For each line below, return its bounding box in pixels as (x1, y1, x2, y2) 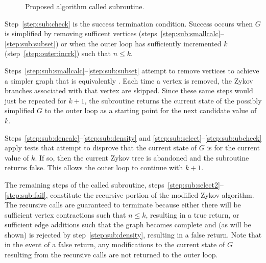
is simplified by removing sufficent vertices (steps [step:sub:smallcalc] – (5, 28, 224, 39)
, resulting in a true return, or (146, 209, 239, 220)
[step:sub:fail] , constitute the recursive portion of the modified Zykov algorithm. (5, 189, 254, 200)
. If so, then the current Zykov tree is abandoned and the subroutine (35, 152, 249, 163)
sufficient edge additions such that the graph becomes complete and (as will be (5, 219, 251, 230)
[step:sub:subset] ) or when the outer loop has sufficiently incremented (5, 38, 222, 48)
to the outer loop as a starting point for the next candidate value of (44, 105, 257, 116)
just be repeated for (5, 95, 66, 106)
